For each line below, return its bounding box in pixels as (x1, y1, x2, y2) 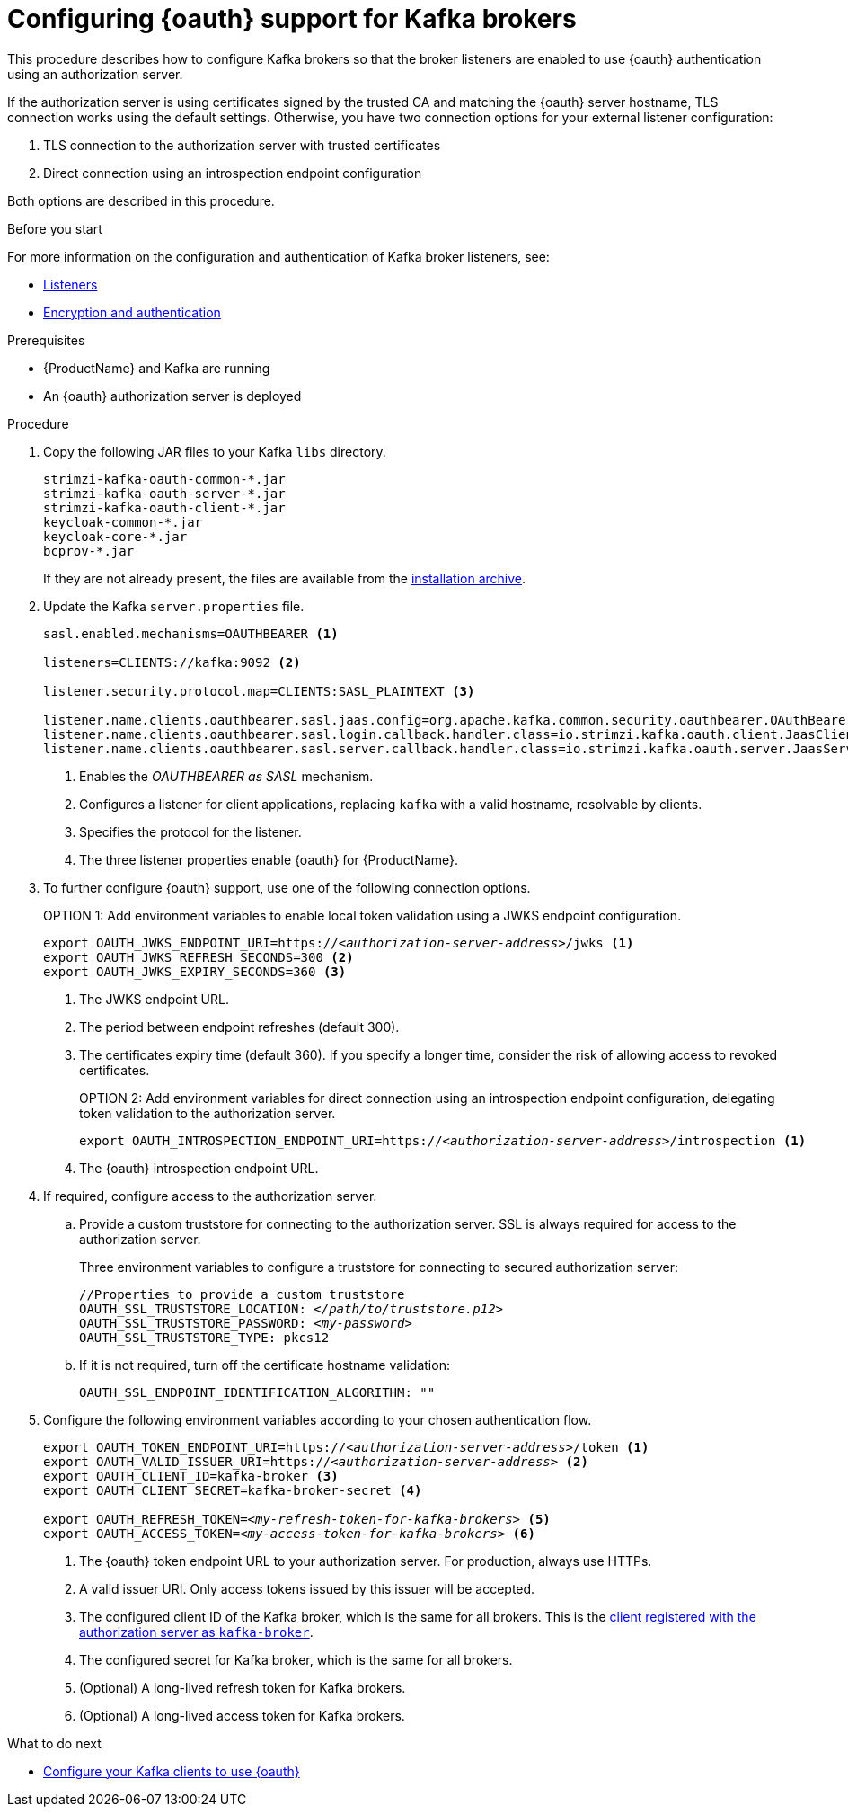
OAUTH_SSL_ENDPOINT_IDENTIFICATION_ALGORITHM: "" (79, 1384, 436, 1400)
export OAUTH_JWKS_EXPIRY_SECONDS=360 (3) (43, 964, 347, 979)
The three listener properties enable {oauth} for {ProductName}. (79, 851, 459, 867)
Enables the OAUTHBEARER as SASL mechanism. (79, 768, 374, 784)
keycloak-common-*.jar (43, 514, 203, 529)
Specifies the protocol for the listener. (79, 823, 302, 840)
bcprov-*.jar (43, 543, 135, 558)
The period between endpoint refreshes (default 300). (79, 1018, 400, 1035)
